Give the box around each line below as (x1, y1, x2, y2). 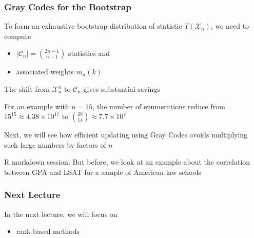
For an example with (4, 101, 69, 111)
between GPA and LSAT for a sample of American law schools (4, 166, 201, 177)
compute (4, 30, 31, 41)
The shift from (4, 84, 50, 94)
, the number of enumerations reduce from (92, 101, 225, 111)
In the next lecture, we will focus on (4, 208, 118, 219)
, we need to (210, 21, 249, 31)
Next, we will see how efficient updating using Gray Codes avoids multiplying (4, 129, 248, 140)
